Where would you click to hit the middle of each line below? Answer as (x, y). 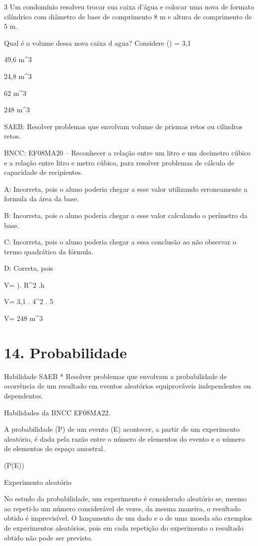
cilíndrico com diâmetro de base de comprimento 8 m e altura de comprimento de (128, 16)
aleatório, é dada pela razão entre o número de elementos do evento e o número (125, 438)
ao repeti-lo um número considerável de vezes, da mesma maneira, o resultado (122, 508)
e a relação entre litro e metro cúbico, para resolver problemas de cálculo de (119, 162)
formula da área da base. (42, 198)
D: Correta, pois (29, 268)
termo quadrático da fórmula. (49, 251)
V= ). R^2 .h (24, 284)
